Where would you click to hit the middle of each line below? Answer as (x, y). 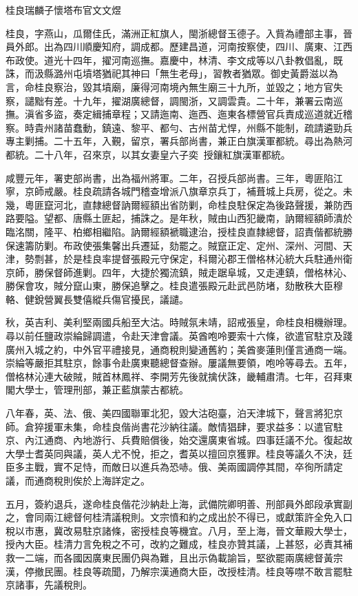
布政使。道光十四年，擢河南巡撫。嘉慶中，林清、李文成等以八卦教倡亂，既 (174, 60)
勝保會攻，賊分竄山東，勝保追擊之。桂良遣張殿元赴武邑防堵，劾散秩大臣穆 (174, 286)
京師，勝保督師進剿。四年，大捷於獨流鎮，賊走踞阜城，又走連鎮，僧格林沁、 (179, 272)
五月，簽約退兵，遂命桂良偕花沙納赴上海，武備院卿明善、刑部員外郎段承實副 (179, 503)
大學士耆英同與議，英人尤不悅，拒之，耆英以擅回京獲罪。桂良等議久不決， (174, 453)
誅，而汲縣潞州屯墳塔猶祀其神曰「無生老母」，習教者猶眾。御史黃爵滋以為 (172, 73)
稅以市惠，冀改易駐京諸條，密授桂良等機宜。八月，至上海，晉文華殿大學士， (179, 530)
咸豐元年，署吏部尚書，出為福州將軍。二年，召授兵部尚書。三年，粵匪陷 (169, 177)
